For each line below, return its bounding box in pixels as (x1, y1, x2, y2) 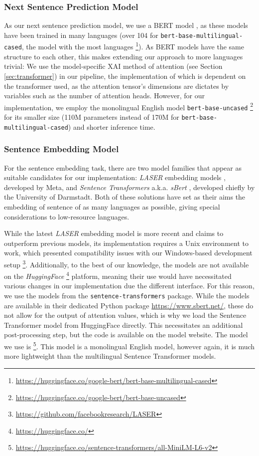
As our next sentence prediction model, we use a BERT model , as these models (4, 20, 248, 30)
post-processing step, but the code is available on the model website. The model (4, 329, 248, 340)
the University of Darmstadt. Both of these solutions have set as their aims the (4, 192, 246, 202)
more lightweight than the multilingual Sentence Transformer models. (4, 351, 216, 361)
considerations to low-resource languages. (4, 211, 129, 222)
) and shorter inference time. (68, 121, 155, 132)
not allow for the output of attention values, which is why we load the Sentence (4, 310, 247, 320)
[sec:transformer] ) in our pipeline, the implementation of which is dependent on (4, 70, 246, 81)
